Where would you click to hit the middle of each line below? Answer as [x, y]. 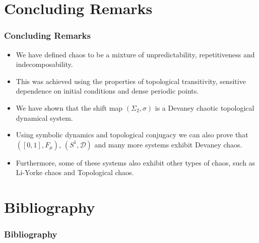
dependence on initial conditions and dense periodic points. [107, 91]
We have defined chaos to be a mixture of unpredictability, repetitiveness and [135, 54]
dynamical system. [44, 117]
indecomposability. [44, 64]
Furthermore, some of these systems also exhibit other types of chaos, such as [136, 162]
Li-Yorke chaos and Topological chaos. [75, 172]
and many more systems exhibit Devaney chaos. [168, 144]
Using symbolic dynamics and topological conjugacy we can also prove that [132, 135]
